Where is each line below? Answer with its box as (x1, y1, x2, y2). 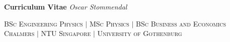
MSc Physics (89, 18, 129, 28)
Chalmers (4, 28, 35, 38)
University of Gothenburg (97, 28, 182, 38)
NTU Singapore (41, 28, 91, 38)
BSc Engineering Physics (4, 18, 83, 28)
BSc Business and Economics (136, 18, 226, 28)
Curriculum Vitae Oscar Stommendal (4, 1, 127, 11)
